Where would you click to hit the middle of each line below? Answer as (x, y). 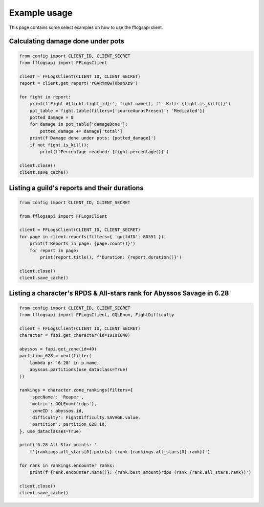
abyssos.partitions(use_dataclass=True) (79, 370)
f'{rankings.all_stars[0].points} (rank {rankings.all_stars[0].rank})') (120, 452)
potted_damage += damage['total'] (81, 131)
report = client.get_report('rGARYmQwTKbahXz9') (79, 83)
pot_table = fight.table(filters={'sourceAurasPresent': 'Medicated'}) (117, 111)
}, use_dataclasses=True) (50, 431)
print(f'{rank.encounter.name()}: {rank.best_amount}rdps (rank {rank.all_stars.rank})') (141, 472)
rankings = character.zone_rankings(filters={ (76, 390)
